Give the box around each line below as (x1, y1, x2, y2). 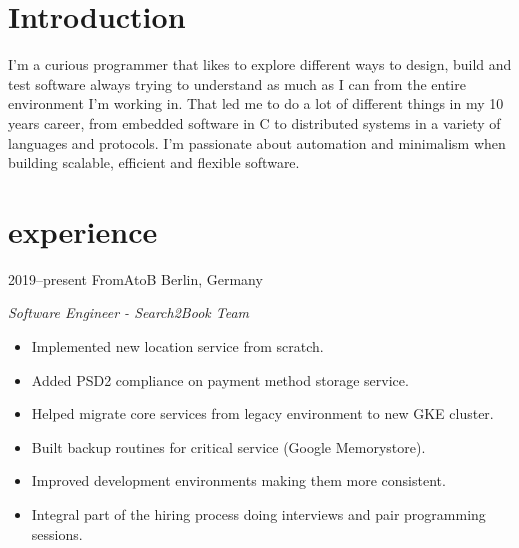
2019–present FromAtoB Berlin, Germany (8, 268, 263, 289)
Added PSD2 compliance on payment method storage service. (31, 369, 409, 390)
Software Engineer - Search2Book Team (8, 302, 250, 323)
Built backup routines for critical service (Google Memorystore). (31, 436, 426, 457)
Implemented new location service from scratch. (31, 336, 324, 356)
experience (8, 210, 158, 251)
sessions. (31, 523, 83, 544)
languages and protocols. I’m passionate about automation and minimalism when (8, 132, 506, 153)
